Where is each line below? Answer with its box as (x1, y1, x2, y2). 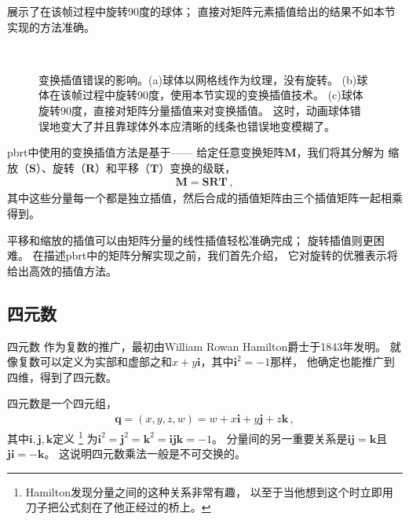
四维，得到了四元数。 (7, 368, 117, 385)
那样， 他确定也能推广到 (270, 353, 395, 370)
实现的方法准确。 (7, 18, 95, 35)
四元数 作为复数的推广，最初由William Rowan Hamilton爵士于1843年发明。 (7, 337, 387, 354)
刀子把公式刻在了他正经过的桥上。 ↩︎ (25, 499, 211, 515)
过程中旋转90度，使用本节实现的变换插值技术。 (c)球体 (82, 87, 363, 103)
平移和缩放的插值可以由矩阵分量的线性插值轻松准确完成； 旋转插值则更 (7, 231, 374, 248)
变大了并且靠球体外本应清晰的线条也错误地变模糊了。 (60, 117, 335, 134)
